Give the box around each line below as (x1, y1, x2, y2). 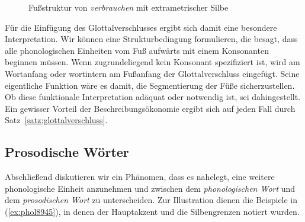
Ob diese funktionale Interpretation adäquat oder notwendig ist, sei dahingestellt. (5, 91, 301, 103)
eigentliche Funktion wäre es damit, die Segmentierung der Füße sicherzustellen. (5, 79, 295, 91)
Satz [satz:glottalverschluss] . (5, 114, 108, 126)
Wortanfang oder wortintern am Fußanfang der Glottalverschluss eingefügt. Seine (5, 67, 300, 79)
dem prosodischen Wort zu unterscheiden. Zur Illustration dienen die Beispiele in (5, 194, 298, 206)
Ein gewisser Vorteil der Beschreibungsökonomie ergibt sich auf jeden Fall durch (5, 102, 296, 114)
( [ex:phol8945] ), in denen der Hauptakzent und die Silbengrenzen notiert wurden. (5, 205, 300, 217)
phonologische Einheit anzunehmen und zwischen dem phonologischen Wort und (5, 182, 296, 194)
